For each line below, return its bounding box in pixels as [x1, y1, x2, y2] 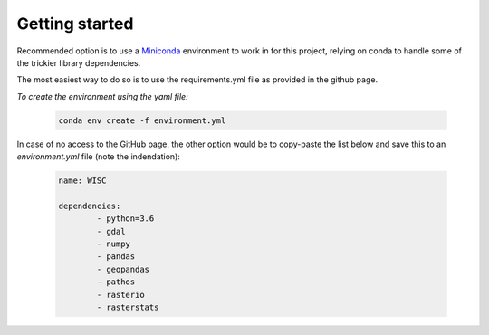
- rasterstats [96, 301, 159, 312]
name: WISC [58, 176, 107, 186]
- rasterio [96, 290, 145, 300]
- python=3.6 [96, 214, 155, 224]
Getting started [16, 14, 134, 33]
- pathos [96, 277, 136, 287]
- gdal [96, 226, 126, 236]
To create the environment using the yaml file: [16, 91, 189, 101]
